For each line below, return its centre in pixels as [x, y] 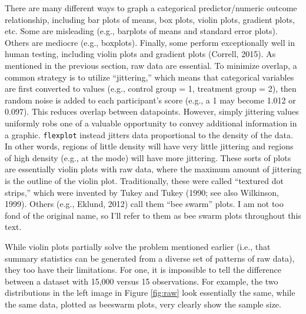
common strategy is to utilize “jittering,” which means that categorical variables [149, 77]
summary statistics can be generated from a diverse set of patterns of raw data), [150, 258]
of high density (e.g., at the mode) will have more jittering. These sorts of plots [148, 157]
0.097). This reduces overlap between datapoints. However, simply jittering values [152, 111]
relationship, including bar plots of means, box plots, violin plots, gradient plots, [150, 19]
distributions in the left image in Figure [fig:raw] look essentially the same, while [150, 293]
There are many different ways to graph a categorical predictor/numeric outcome [151, 8]
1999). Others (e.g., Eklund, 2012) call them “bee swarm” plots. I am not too [144, 204]
